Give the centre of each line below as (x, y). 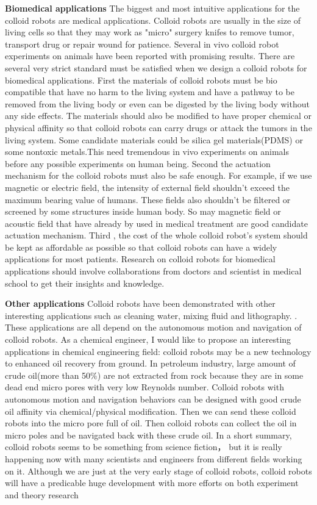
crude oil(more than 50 (48, 375)
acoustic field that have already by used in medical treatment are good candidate (156, 223)
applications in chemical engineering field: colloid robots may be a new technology (158, 351)
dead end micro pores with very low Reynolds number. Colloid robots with (144, 387)
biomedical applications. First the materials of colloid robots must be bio (141, 80)
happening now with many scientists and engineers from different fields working (154, 458)
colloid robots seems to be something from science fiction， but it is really (144, 447)
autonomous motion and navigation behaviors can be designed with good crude (153, 399)
